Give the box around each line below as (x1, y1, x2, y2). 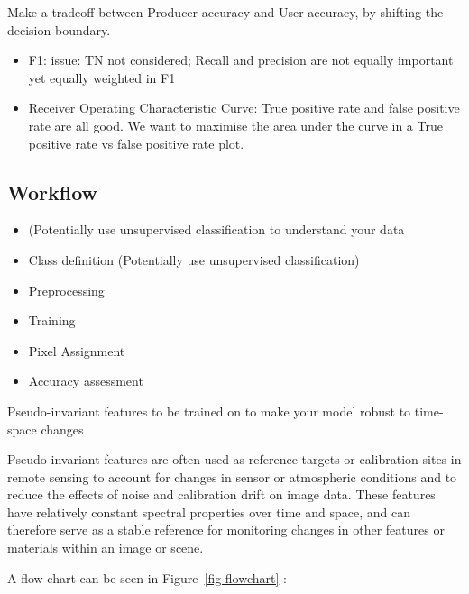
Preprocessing (28, 280, 105, 299)
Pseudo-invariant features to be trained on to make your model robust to (7, 401, 411, 420)
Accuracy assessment (28, 371, 143, 390)
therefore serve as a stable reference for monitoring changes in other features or (7, 520, 445, 539)
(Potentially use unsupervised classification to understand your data (28, 220, 405, 239)
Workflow (7, 178, 98, 206)
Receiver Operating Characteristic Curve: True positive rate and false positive (28, 98, 460, 117)
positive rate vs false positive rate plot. (28, 133, 244, 152)
